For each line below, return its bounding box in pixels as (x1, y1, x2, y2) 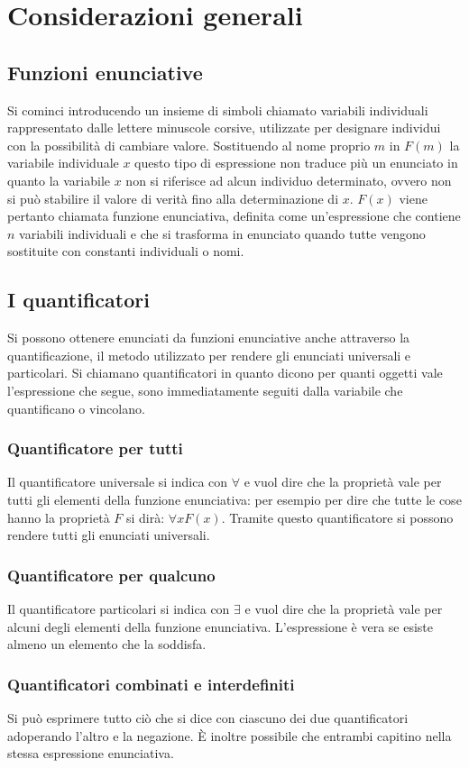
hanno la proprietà (7, 507, 110, 526)
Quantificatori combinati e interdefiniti (7, 672, 295, 695)
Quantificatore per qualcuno (7, 563, 216, 586)
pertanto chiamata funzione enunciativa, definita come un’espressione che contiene (7, 206, 461, 225)
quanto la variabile (7, 170, 111, 189)
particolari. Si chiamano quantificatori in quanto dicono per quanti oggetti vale (7, 363, 443, 382)
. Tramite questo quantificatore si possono (221, 507, 454, 526)
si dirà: (126, 507, 165, 526)
